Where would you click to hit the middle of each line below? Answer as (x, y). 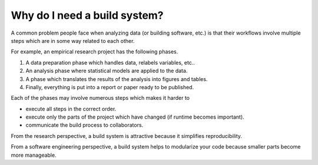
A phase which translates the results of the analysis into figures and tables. (117, 79)
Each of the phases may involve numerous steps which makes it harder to (100, 98)
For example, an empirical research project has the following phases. (95, 52)
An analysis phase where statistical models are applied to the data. (107, 71)
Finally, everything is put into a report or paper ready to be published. (110, 87)
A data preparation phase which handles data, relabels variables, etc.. (110, 62)
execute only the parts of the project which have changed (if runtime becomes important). (135, 117)
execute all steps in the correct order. (71, 109)
